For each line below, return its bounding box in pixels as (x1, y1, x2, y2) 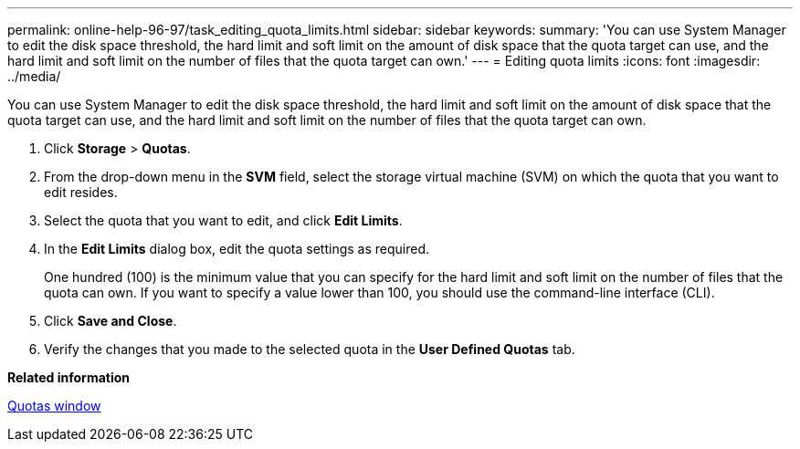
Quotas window (7, 398, 101, 413)
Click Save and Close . (44, 313, 177, 329)
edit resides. (44, 184, 118, 200)
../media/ (7, 68, 61, 84)
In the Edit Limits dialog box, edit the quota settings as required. (44, 241, 430, 256)
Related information (7, 370, 131, 385)
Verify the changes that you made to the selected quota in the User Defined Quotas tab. (44, 341, 575, 357)
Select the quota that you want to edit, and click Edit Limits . (44, 213, 403, 228)
